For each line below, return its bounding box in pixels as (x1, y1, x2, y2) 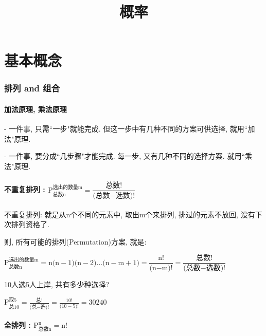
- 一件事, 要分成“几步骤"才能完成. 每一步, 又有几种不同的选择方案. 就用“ (4, 151, 245, 161)
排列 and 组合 (4, 82, 60, 95)
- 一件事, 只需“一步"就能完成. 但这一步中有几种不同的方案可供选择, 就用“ (4, 123, 248, 134)
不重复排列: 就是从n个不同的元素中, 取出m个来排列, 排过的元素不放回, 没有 (4, 209, 255, 219)
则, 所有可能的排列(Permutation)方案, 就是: (4, 236, 147, 247)
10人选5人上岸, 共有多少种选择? (4, 279, 110, 290)
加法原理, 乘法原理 (4, 104, 67, 114)
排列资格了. (11, 219, 49, 230)
